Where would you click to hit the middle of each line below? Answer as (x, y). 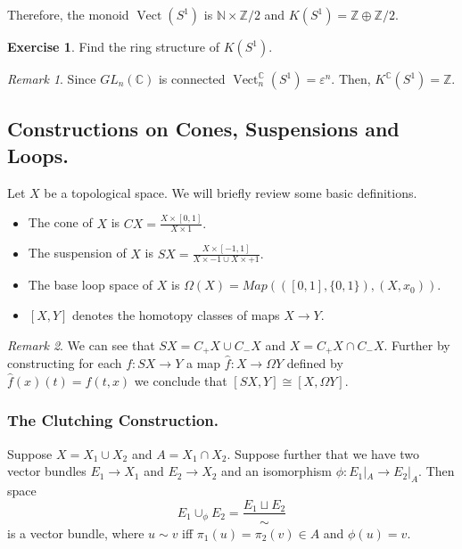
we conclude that (181, 380)
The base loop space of (91, 285)
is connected (192, 78)
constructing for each (65, 363)
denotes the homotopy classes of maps (176, 315)
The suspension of (77, 253)
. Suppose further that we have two (323, 453)
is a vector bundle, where (76, 533)
